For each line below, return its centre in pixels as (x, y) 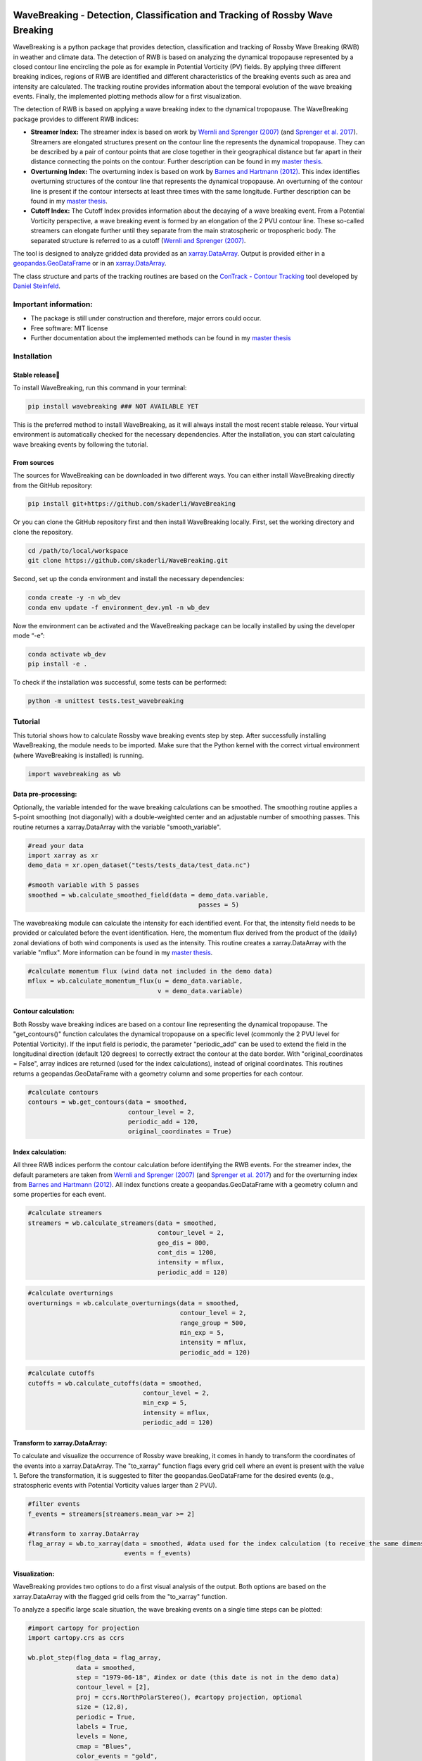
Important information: (53, 304)
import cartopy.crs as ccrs (76, 1638)
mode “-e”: (29, 635)
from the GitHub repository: (53, 485)
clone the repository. (43, 532)
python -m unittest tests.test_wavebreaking (106, 701)
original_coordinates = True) (180, 1132)
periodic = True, (106, 1717)
